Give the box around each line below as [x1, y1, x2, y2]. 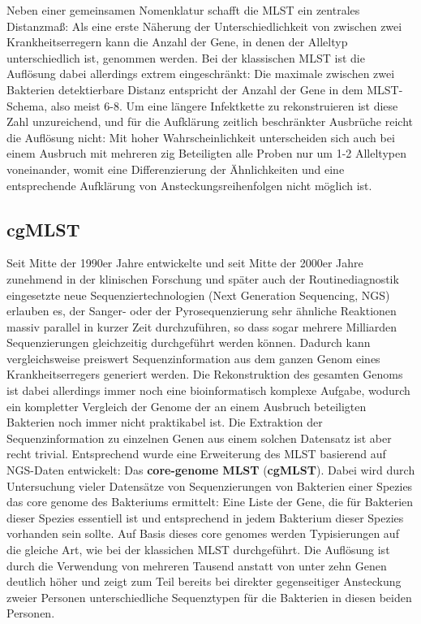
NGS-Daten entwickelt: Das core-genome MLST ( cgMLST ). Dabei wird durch [6, 461, 415, 479]
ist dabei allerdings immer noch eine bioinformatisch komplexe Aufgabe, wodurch [6, 382, 410, 399]
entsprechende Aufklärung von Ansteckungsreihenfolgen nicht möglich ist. [6, 176, 372, 193]
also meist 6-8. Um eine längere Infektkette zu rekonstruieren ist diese [50, 97, 398, 114]
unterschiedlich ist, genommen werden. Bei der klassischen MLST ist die [6, 49, 365, 66]
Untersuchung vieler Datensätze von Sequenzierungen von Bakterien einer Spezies [6, 477, 413, 494]
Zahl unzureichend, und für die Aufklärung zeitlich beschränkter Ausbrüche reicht [6, 113, 413, 130]
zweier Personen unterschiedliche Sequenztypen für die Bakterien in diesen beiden [6, 588, 412, 605]
